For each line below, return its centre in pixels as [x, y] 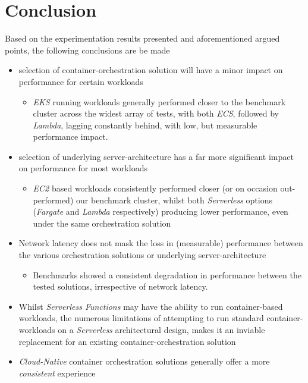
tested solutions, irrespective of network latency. [120, 286]
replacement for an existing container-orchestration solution [127, 341]
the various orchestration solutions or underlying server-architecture [142, 255]
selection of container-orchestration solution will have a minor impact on [151, 70]
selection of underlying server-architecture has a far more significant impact [156, 156]
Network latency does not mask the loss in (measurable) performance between [161, 243]
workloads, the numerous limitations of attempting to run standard [141, 318]
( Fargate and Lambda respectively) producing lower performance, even [161, 211]
